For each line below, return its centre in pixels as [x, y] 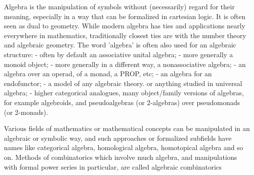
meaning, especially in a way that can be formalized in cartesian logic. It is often [125, 16]
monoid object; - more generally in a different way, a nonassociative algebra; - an [125, 64]
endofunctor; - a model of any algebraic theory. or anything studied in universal [123, 83]
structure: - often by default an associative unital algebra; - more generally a [118, 54]
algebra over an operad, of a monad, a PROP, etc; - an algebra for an [108, 74]
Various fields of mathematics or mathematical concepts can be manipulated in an [127, 128]
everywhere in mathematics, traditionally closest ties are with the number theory [125, 35]
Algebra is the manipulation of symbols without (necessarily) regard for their [119, 6]
